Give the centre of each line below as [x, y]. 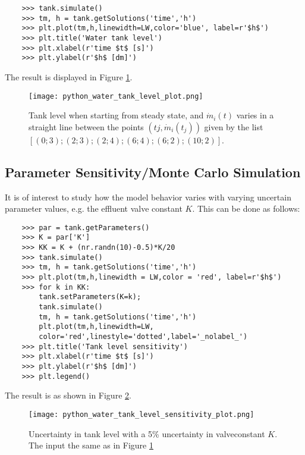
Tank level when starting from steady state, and [116, 115]
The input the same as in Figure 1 [91, 445]
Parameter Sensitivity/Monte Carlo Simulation [153, 172]
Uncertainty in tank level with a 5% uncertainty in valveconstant [147, 433]
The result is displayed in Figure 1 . [69, 76]
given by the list [234, 126]
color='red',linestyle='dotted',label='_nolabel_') [143, 336]
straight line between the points [86, 126]
